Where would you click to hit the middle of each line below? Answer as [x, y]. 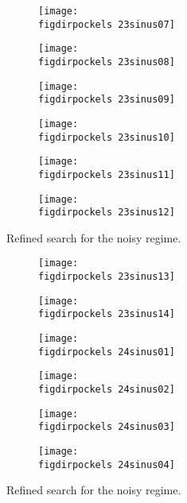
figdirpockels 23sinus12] [107, 213]
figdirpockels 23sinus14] [107, 314]
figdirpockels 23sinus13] [107, 277]
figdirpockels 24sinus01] [107, 352]
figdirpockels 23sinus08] [107, 62]
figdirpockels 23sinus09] [107, 100]
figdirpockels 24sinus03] [107, 427]
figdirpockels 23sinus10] [107, 137]
